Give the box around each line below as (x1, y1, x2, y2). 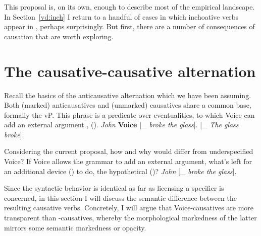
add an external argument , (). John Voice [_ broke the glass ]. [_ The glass (4, 119, 239, 130)
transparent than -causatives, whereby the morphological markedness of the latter (4, 212, 257, 223)
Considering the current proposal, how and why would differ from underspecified (4, 146, 253, 156)
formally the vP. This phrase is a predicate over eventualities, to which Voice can (4, 109, 255, 120)
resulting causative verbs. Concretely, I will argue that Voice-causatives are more (4, 202, 254, 213)
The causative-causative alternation (4, 60, 256, 81)
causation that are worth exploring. (4, 31, 114, 41)
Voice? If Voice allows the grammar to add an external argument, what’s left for (4, 156, 252, 167)
